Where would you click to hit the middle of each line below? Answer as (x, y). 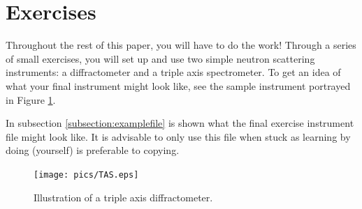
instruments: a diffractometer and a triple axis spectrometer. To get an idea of (173, 72)
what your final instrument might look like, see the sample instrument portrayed (178, 85)
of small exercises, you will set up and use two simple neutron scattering (160, 58)
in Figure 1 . (31, 99)
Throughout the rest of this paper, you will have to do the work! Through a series (181, 45)
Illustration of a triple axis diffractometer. (123, 197)
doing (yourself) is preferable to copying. (93, 150)
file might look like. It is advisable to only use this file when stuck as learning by (178, 136)
